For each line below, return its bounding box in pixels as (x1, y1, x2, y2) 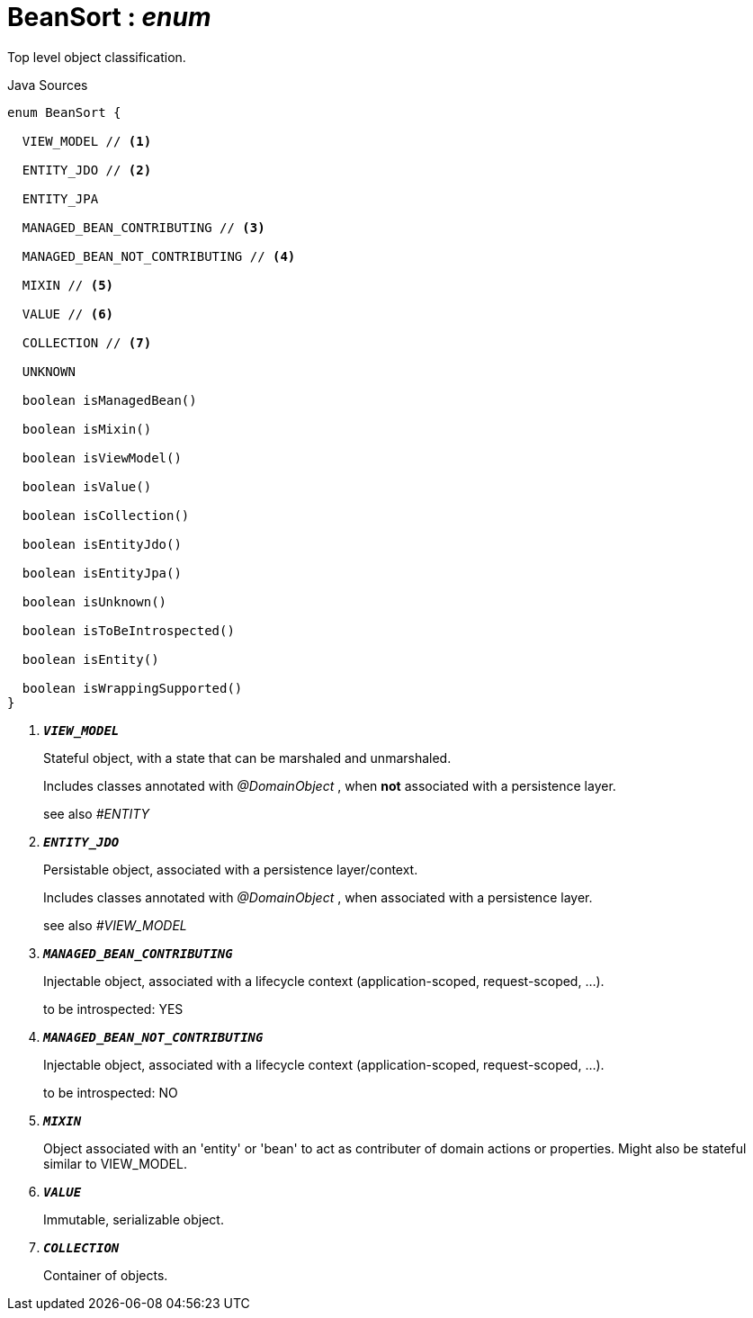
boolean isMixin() (22, 421, 152, 436)
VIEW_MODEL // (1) (22, 133, 152, 148)
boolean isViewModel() (22, 450, 182, 465)
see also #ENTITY (43, 805, 150, 821)
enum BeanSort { (7, 104, 121, 120)
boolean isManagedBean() (22, 392, 197, 408)
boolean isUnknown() (22, 594, 167, 609)
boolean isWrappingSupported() (22, 680, 243, 695)
